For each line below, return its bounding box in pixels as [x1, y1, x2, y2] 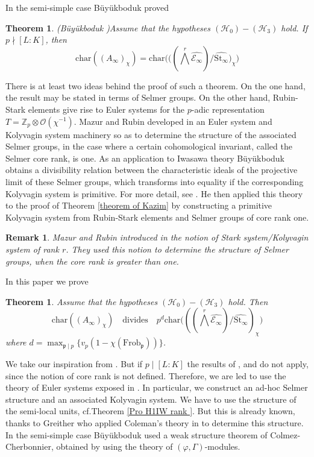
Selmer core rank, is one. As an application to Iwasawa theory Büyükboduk [5, 151, 284, 164]
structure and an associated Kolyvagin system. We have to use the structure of [5, 392, 297, 405]
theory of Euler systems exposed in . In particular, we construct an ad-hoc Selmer [5, 381, 308, 394]
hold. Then [228, 295, 268, 307]
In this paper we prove [5, 275, 89, 288]
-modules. [204, 440, 240, 453]
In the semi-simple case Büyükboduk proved [5, 1, 169, 13]
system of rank [5, 242, 59, 255]
